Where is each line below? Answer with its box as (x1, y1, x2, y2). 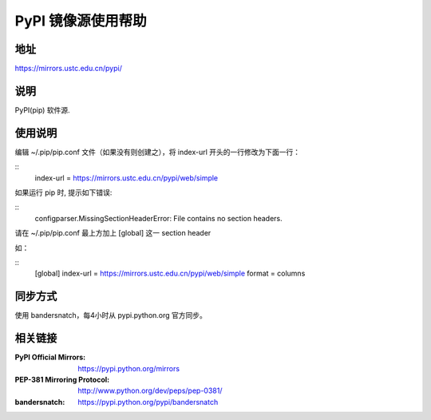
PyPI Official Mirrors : (14, 352, 86, 363)
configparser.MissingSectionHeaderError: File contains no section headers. (34, 213, 283, 223)
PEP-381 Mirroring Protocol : (14, 374, 110, 384)
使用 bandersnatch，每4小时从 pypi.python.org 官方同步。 (14, 311, 208, 320)
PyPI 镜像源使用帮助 (14, 12, 147, 30)
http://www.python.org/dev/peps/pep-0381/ (77, 386, 223, 395)
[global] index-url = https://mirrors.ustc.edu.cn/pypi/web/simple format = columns (34, 268, 306, 279)
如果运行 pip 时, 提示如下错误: (14, 188, 113, 197)
